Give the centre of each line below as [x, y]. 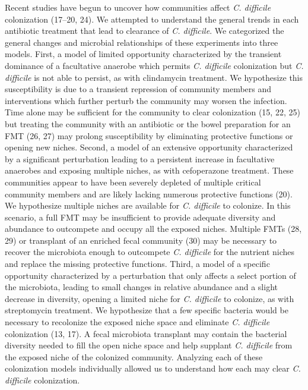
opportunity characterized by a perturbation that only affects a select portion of [150, 275]
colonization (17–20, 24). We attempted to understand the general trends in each [152, 19]
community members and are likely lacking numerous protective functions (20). [149, 194]
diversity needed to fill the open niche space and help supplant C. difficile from [149, 345]
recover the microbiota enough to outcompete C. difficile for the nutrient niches [150, 252]
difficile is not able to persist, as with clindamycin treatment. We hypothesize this [154, 77]
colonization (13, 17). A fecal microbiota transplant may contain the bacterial [146, 333]
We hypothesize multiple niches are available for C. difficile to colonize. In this [148, 205]
